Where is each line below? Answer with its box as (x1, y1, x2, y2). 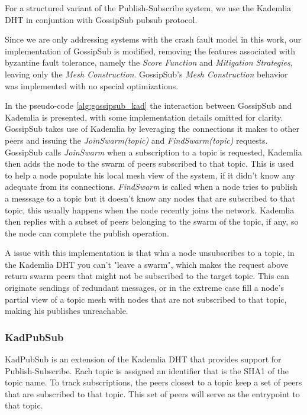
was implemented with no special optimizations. (5, 79, 179, 92)
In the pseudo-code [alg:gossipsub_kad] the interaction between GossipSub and (5, 99, 292, 112)
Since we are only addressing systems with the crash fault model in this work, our (5, 33, 302, 46)
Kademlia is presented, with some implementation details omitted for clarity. (5, 111, 283, 123)
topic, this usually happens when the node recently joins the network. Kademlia (5, 203, 295, 216)
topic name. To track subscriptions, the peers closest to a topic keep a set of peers (5, 376, 302, 388)
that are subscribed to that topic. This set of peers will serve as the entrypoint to (5, 387, 300, 400)
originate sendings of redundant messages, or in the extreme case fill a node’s (5, 281, 284, 294)
